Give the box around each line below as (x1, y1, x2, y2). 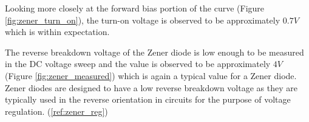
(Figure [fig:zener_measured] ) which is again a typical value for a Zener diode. (5, 69, 297, 82)
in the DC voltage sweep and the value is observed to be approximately (5, 57, 271, 70)
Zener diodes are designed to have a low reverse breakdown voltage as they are (5, 81, 297, 94)
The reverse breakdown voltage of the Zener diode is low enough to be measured (5, 45, 304, 58)
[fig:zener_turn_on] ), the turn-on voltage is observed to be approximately (5, 13, 280, 26)
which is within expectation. (5, 25, 110, 38)
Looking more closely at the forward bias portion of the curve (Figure (5, 2, 265, 14)
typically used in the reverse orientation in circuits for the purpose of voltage (5, 93, 291, 106)
